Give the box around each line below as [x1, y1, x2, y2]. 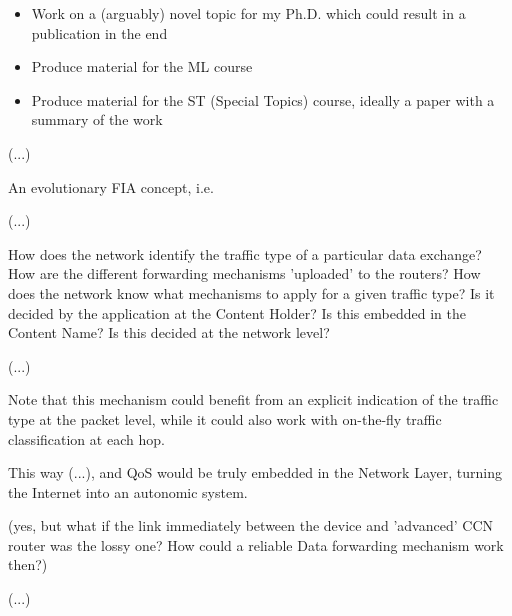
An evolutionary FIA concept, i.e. [8, 176, 214, 197]
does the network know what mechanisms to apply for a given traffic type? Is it [8, 282, 495, 303]
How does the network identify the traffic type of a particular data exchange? [8, 243, 482, 264]
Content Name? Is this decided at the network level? [8, 322, 330, 343]
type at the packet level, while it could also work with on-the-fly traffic [8, 408, 442, 429]
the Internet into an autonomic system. [8, 481, 248, 502]
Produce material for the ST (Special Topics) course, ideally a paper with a [31, 89, 495, 110]
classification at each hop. [8, 428, 165, 449]
